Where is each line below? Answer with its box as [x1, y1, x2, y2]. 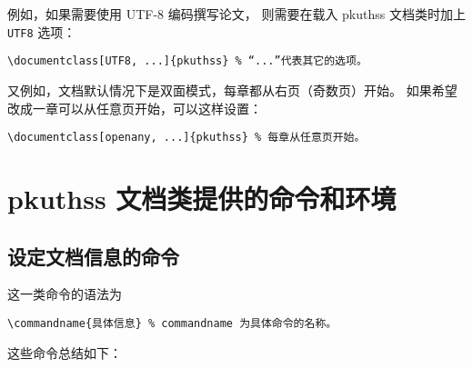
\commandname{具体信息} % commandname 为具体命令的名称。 [7, 316, 337, 330]
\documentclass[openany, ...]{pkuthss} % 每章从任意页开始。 [7, 131, 366, 144]
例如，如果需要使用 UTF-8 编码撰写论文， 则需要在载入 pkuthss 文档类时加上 [7, 5, 466, 23]
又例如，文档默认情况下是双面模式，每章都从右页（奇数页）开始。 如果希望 [7, 80, 458, 99]
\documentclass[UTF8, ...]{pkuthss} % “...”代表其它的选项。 [7, 55, 367, 68]
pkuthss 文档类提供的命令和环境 [7, 179, 397, 216]
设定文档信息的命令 [7, 242, 179, 270]
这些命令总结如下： [7, 343, 122, 362]
